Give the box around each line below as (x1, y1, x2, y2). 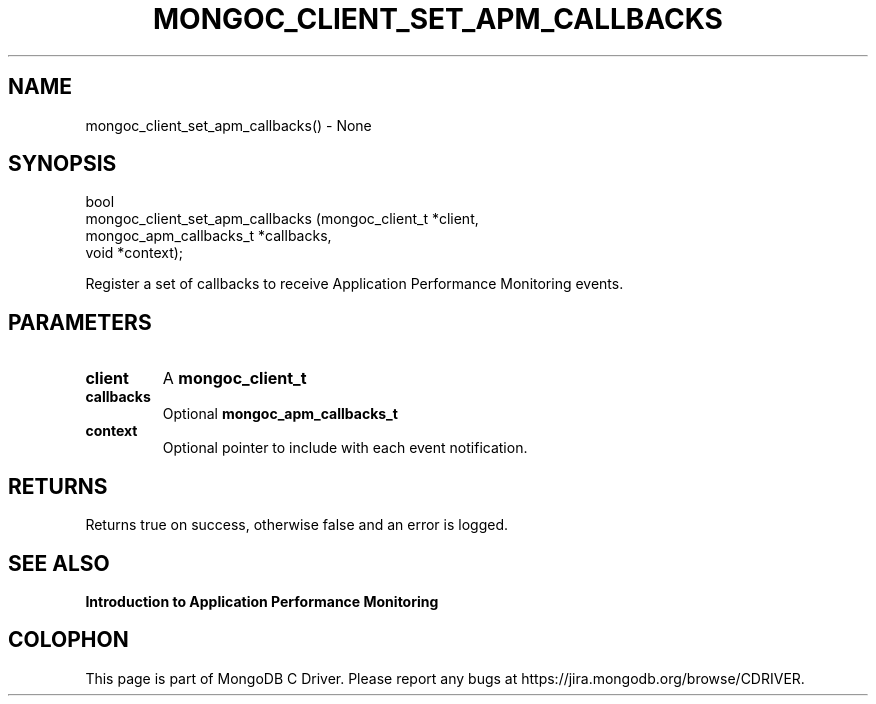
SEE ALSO (8, 550, 110, 576)
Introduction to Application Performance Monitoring (85, 592, 439, 610)
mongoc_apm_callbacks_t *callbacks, (85, 227, 332, 245)
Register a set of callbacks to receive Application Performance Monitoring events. (85, 275, 624, 293)
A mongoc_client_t (162, 368, 307, 389)
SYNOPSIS (8, 151, 117, 177)
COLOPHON (8, 627, 129, 653)
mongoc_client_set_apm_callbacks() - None (85, 116, 372, 134)
